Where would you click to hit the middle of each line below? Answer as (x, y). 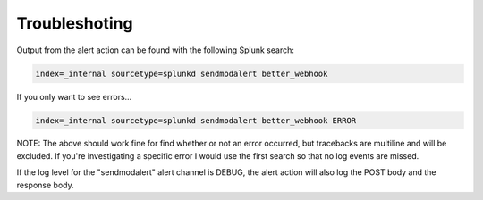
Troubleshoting (75, 23)
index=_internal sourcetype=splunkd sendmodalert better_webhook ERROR (196, 120)
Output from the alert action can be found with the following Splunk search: (156, 50)
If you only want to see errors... (74, 96)
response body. (46, 185)
